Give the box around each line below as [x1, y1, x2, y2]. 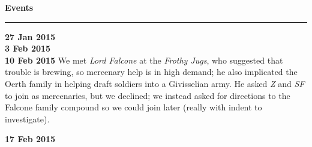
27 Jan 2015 [5, 30, 56, 43]
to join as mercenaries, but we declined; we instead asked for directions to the [5, 89, 290, 101]
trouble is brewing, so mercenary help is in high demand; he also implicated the [5, 65, 298, 78]
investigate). [5, 112, 50, 125]
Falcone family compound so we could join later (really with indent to [5, 101, 262, 113]
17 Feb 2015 [5, 133, 56, 145]
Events [5, 1, 34, 13]
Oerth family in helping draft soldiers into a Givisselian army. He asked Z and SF [5, 77, 305, 89]
